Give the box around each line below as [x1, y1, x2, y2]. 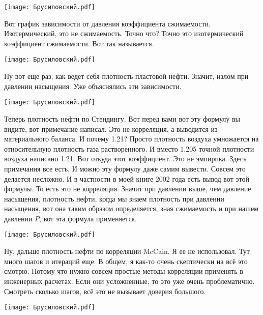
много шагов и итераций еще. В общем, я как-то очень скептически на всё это [4, 255, 248, 266]
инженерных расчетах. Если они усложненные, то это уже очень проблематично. [4, 275, 255, 286]
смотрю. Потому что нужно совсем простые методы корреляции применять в [4, 266, 243, 276]
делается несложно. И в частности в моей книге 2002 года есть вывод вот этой [4, 173, 249, 184]
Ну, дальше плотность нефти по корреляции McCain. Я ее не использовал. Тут [4, 246, 250, 256]
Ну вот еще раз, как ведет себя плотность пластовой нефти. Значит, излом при [4, 71, 249, 81]
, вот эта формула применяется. [39, 213, 137, 223]
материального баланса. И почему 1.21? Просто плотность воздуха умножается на [4, 133, 259, 144]
